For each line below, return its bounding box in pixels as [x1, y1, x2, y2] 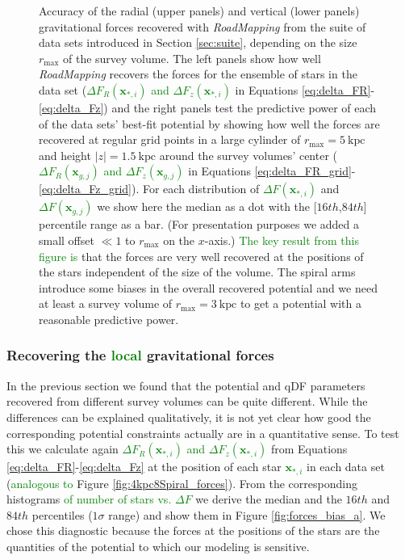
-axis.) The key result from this [204, 231, 359, 248]
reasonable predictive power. [39, 310, 179, 327]
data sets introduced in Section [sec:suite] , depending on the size [39, 34, 357, 51]
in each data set [307, 458, 385, 475]
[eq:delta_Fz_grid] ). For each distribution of [39, 180, 260, 197]
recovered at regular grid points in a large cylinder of [39, 131, 301, 148]
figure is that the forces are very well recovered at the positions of [39, 247, 364, 264]
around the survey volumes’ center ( [159, 146, 338, 163]
